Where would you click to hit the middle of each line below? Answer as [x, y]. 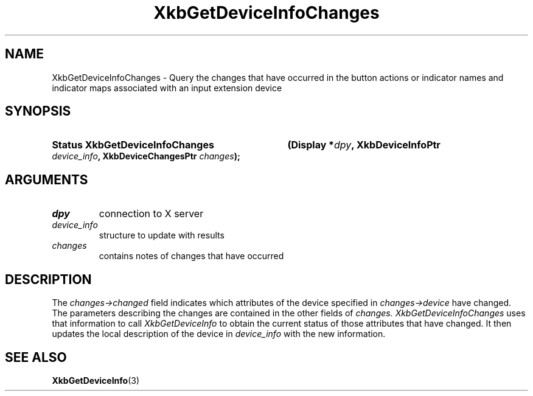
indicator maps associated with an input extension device [167, 88]
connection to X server [151, 214]
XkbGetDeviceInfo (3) [96, 380]
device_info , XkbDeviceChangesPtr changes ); [146, 156]
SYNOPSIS [38, 111]
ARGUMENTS [47, 179]
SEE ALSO [36, 357]
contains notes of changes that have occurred [191, 256]
